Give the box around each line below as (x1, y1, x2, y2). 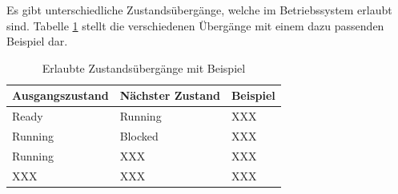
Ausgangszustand (12, 87, 109, 104)
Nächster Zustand (119, 87, 220, 104)
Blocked (119, 128, 159, 145)
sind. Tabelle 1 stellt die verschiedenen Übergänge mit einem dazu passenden (6, 17, 384, 34)
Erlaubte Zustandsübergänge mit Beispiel (42, 59, 246, 76)
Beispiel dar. (6, 33, 68, 49)
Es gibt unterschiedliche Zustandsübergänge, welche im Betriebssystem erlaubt (6, 2, 392, 18)
